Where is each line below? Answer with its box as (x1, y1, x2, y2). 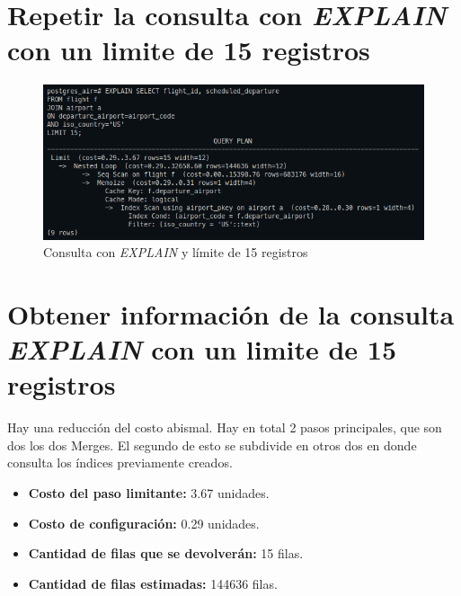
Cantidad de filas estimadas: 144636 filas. (28, 574, 278, 592)
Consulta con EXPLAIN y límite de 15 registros (43, 243, 308, 262)
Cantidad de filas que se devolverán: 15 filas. (28, 544, 304, 563)
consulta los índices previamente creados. (7, 453, 233, 472)
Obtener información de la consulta (7, 295, 455, 332)
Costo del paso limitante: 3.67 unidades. (28, 484, 270, 503)
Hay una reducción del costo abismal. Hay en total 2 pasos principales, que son (7, 418, 442, 437)
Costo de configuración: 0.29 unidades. (28, 513, 260, 532)
